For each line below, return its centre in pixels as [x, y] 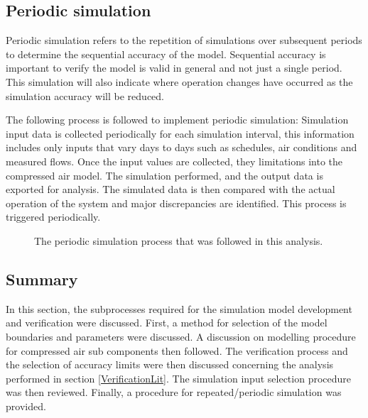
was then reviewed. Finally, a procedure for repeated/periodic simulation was [174, 392]
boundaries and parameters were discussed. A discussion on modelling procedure [181, 336]
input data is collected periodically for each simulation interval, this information [180, 133]
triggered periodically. [53, 217]
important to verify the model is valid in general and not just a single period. [174, 68]
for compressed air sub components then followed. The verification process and [177, 350]
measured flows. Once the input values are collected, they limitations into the [174, 161]
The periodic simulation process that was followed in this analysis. [179, 240]
